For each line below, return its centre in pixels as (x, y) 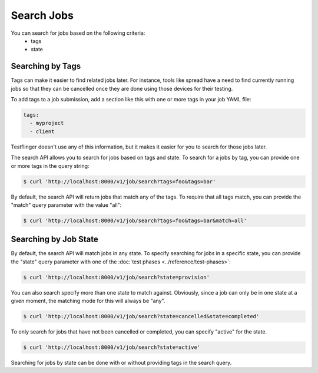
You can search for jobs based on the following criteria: (78, 33)
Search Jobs (42, 15)
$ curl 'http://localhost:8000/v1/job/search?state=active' (112, 347)
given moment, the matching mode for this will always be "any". (88, 301)
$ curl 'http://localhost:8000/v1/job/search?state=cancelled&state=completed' (141, 316)
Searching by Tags (46, 66)
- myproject (47, 123)
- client (42, 131)
